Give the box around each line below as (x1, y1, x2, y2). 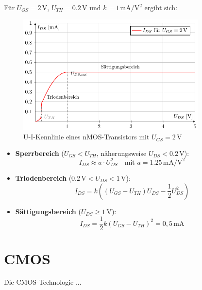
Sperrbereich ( (15, 148, 64, 158)
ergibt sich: (144, 2, 177, 12)
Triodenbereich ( (15, 172, 72, 183)
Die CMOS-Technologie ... (4, 277, 82, 287)
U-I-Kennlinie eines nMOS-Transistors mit (23, 132, 150, 142)
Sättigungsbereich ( (15, 206, 81, 216)
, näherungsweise (96, 148, 147, 158)
